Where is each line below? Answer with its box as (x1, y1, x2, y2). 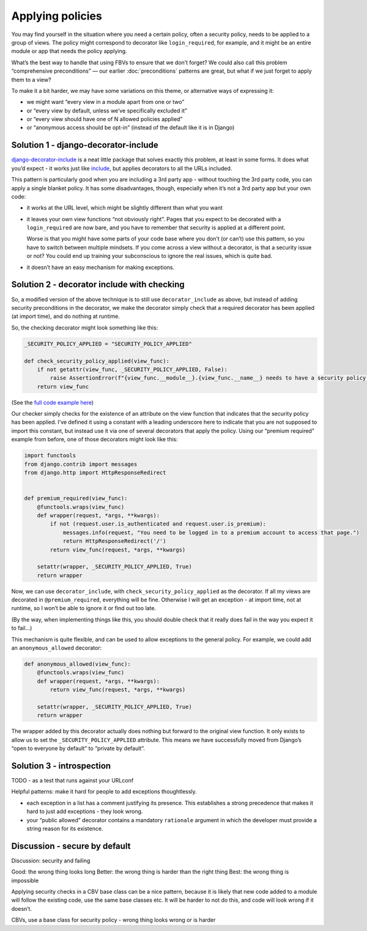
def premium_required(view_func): (24, 495, 128, 502)
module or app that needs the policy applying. (11, 48, 128, 55)
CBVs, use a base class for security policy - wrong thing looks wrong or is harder (11, 916, 216, 924)
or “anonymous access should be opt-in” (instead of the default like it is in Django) (26, 124, 235, 131)
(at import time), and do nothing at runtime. (11, 312, 120, 320)
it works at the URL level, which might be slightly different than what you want (26, 204, 223, 212)
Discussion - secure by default (11, 841, 131, 851)
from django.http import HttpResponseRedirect (24, 469, 166, 476)
